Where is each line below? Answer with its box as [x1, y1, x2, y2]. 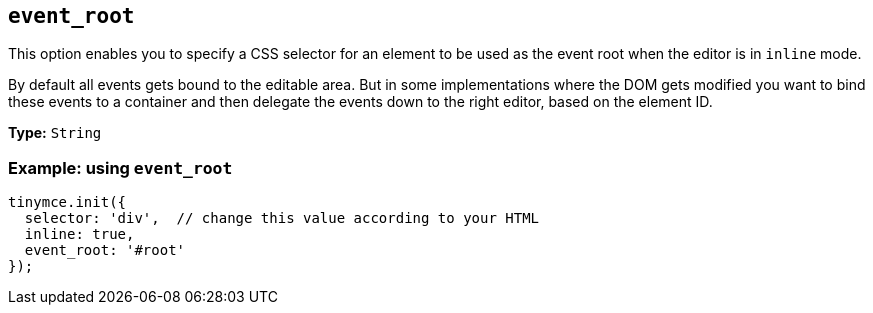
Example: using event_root [8, 157, 233, 178]
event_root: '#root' [24, 242, 186, 259]
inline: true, [24, 226, 135, 243]
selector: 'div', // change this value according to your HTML [24, 210, 540, 227]
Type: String [8, 124, 102, 142]
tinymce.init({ [8, 194, 127, 211]
